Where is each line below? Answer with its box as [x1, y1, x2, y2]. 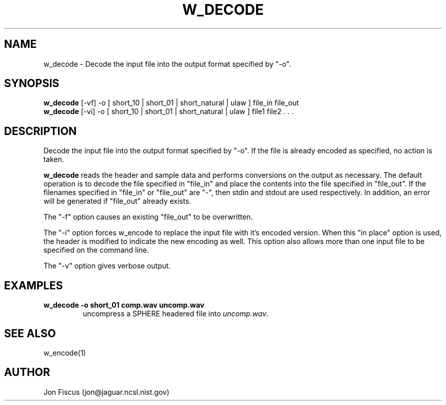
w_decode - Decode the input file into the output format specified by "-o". [43, 59, 291, 68]
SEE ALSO [4, 327, 56, 340]
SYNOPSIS [4, 77, 60, 90]
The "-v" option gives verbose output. [43, 261, 171, 271]
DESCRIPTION [4, 124, 77, 138]
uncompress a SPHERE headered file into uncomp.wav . [82, 309, 269, 318]
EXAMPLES [4, 279, 63, 292]
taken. [43, 155, 64, 164]
